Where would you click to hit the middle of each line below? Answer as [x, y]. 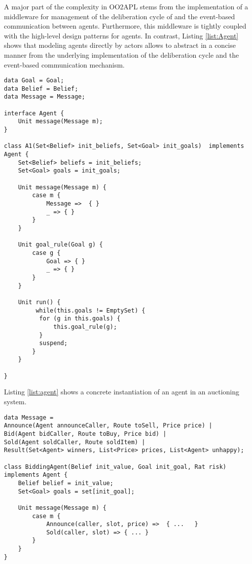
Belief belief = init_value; [66, 483]
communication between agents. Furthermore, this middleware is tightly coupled [125, 26]
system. [15, 402]
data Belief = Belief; [41, 88]
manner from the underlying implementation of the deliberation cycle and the [122, 54]
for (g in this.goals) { [80, 319]
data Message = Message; [45, 97]
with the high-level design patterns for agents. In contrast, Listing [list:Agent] [121, 35]
